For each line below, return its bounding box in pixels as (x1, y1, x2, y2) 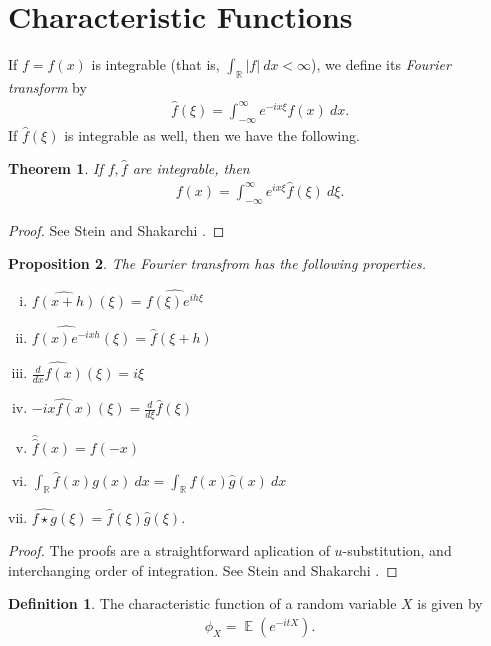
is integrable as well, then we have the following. (64, 124, 360, 145)
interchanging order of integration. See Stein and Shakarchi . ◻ (8, 559, 398, 580)
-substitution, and (342, 540, 452, 561)
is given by (417, 593, 483, 614)
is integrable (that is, (91, 54, 220, 75)
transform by (8, 76, 87, 97)
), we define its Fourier (311, 54, 451, 75)
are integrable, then (132, 158, 250, 179)
